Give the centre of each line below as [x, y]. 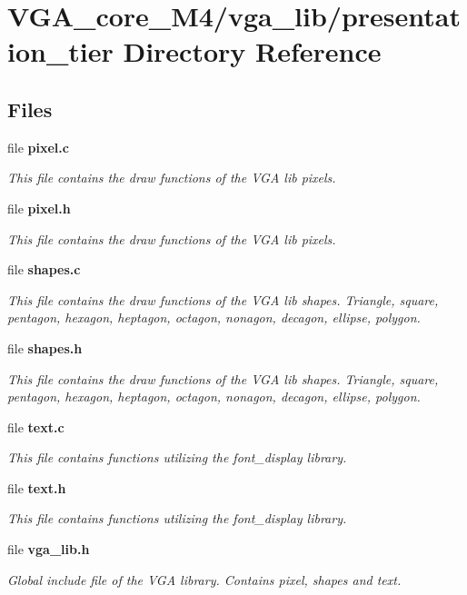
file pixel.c [38, 147]
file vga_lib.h [49, 549]
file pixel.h [39, 208]
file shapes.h [45, 347]
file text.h [37, 487]
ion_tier [60, 51]
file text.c [36, 426]
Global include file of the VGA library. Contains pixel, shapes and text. [204, 579]
